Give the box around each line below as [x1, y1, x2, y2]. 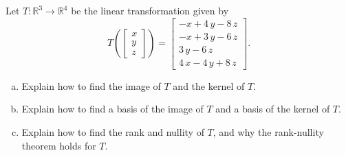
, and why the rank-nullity [213, 124, 324, 139]
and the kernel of [173, 78, 245, 93]
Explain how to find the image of [21, 78, 161, 93]
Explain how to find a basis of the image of [21, 102, 204, 116]
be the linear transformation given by [71, 3, 229, 17]
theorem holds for [21, 138, 96, 152]
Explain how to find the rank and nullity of [21, 124, 204, 139]
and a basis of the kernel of [215, 102, 330, 116]
